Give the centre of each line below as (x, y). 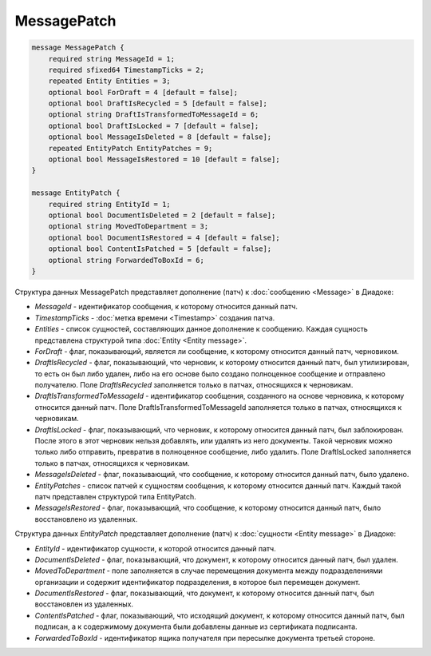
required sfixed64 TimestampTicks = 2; (127, 70)
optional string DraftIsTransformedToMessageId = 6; (154, 115)
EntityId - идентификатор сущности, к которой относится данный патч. (155, 548)
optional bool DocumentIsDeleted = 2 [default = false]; (162, 215)
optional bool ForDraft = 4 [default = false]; (143, 92)
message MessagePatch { (78, 48)
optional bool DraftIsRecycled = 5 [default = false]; (158, 103)
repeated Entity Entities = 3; (109, 81)
